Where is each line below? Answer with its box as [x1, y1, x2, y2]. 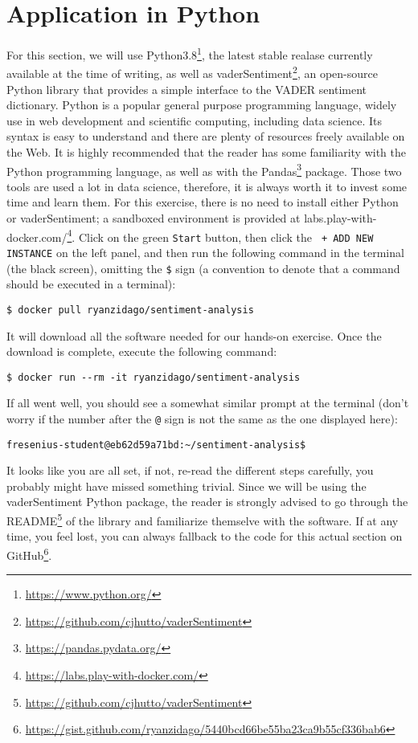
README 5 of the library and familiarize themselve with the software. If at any [6, 510, 399, 529]
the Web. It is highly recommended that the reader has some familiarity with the [6, 144, 406, 160]
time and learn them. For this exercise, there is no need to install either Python [6, 194, 399, 210]
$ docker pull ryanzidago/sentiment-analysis [6, 304, 254, 316]
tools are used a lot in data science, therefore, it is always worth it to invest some [6, 178, 408, 194]
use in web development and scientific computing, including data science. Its [6, 112, 382, 129]
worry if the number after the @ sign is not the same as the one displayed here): [6, 410, 398, 427]
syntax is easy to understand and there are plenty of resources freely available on [6, 128, 405, 145]
